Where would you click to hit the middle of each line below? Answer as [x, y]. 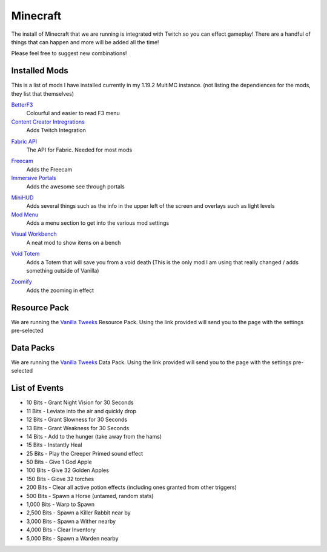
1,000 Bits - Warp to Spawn [61, 504]
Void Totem [25, 254]
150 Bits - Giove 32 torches [60, 479]
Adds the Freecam [49, 169]
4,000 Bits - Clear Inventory [61, 530]
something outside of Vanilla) [63, 271]
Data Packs [33, 347]
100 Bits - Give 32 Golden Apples [68, 470]
